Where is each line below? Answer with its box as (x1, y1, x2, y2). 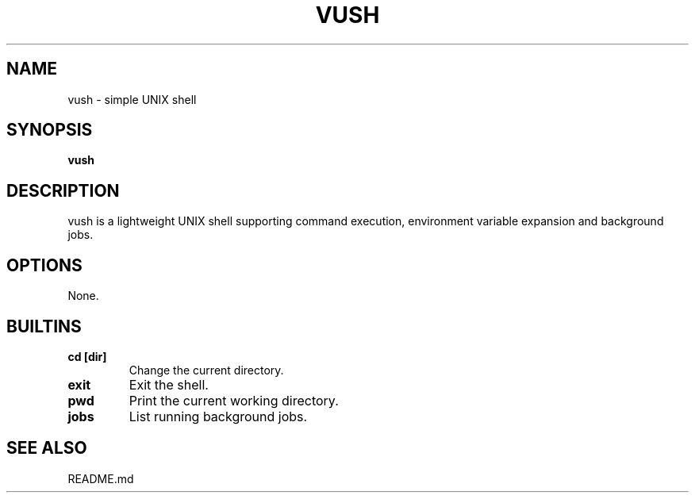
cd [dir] (67, 349, 107, 363)
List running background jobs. (129, 408, 308, 424)
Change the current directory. (129, 363, 284, 377)
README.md (67, 471, 134, 486)
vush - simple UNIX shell (67, 92, 197, 106)
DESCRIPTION (6, 180, 120, 201)
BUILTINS (6, 316, 82, 336)
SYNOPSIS (6, 120, 93, 140)
